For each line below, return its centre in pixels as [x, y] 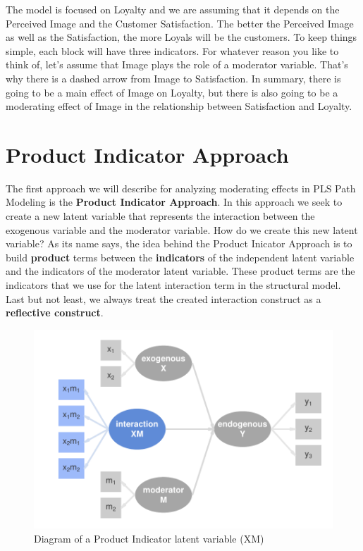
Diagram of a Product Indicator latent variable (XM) [149, 539]
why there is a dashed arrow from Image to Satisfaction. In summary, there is [173, 78]
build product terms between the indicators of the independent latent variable [180, 257]
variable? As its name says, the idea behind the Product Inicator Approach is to [179, 243]
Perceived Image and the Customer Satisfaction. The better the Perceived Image [180, 23]
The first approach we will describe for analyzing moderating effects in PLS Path [181, 188]
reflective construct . [55, 312]
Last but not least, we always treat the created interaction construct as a [164, 298]
